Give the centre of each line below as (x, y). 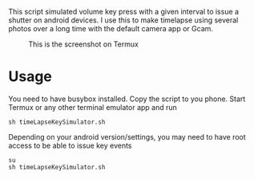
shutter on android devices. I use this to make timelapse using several (123, 20)
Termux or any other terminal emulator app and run (93, 107)
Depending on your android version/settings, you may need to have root (127, 136)
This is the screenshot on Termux (83, 44)
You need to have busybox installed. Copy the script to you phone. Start (127, 99)
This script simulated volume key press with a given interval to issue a (123, 12)
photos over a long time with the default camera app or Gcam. (111, 28)
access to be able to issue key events (70, 145)
